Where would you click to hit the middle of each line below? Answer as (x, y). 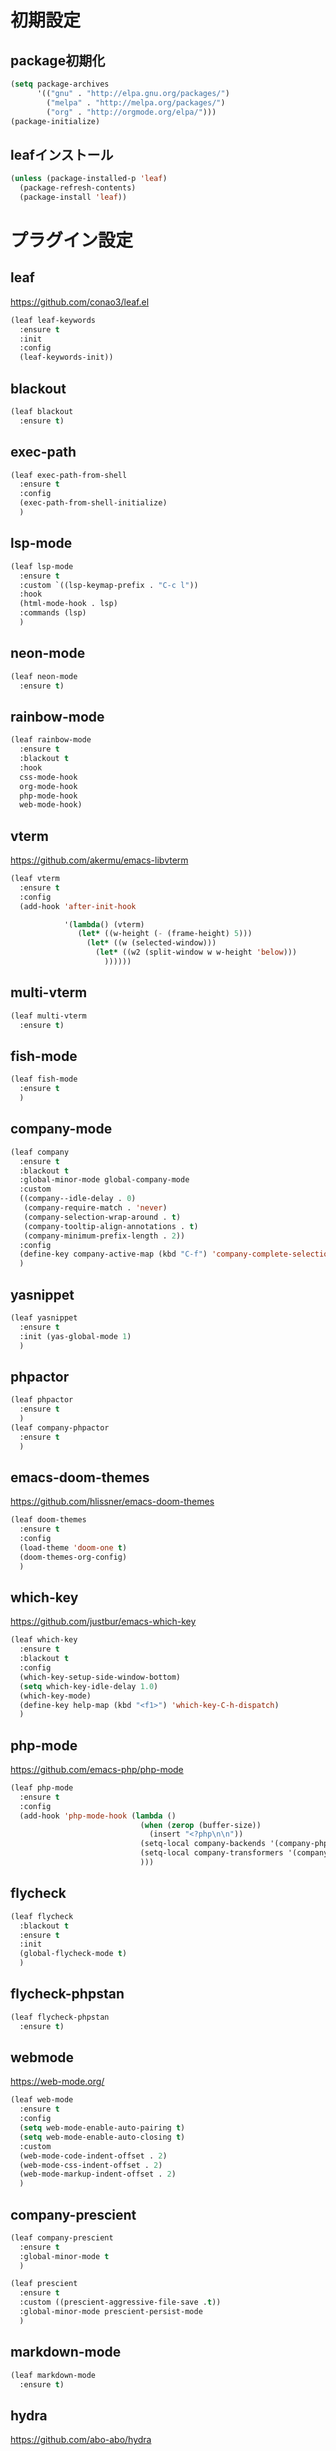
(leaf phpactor (42, 1400)
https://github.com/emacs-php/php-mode (97, 1770)
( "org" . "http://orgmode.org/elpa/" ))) (131, 112)
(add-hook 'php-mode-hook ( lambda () (98, 1816)
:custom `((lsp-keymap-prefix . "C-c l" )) (109, 585)
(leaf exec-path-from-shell (69, 475)
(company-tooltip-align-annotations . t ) (111, 1226)
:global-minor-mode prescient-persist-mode (111, 2312)
